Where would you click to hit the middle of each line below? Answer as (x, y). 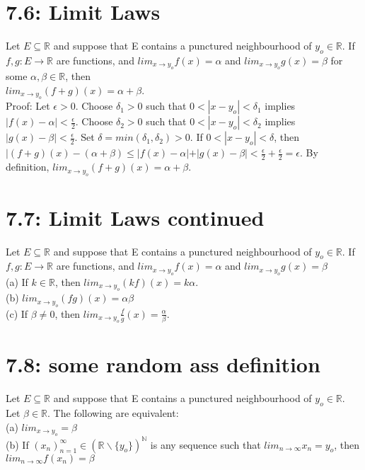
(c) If (17, 313)
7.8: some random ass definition (163, 364)
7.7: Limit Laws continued (135, 217)
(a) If (17, 281)
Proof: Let (28, 106)
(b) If (17, 444)
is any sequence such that (205, 444)
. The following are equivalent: (113, 413)
